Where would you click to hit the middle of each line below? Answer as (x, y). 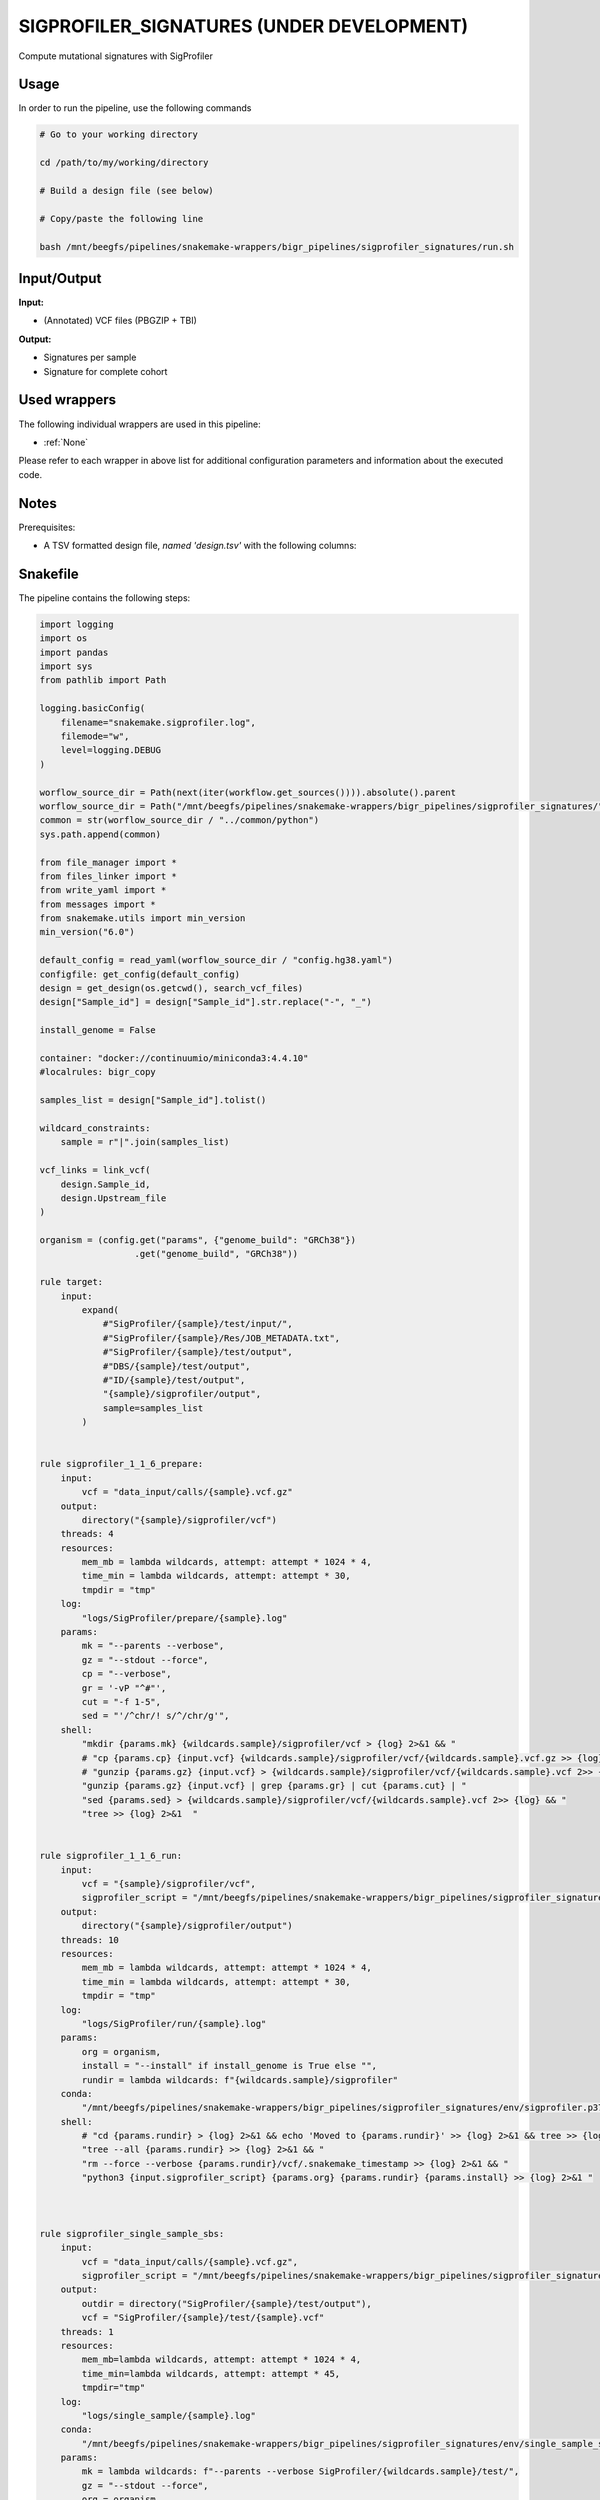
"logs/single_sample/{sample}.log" (169, 2415)
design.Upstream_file (113, 1198)
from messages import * (98, 904)
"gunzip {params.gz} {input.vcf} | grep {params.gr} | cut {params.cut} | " (274, 1786)
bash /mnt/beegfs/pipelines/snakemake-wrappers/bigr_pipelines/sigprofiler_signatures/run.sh (277, 246)
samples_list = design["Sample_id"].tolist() (153, 1100)
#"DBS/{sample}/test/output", (176, 1366)
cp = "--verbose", (126, 1674)
